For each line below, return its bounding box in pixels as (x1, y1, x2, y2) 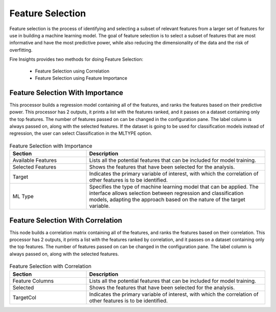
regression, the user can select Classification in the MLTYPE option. (9, 130, 152, 136)
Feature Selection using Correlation (35, 68, 110, 74)
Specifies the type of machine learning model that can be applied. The (89, 183, 259, 190)
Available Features (12, 157, 57, 164)
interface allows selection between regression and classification (89, 189, 244, 197)
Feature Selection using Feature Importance (35, 75, 128, 81)
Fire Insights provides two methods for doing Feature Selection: (9, 56, 143, 62)
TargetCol (12, 294, 37, 301)
